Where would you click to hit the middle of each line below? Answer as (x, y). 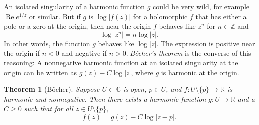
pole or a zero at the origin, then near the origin (78, 26)
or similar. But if (55, 16)
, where (142, 72)
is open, (135, 89)
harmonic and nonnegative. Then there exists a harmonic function (105, 98)
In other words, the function (47, 43)
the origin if (22, 53)
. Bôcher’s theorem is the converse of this (188, 53)
